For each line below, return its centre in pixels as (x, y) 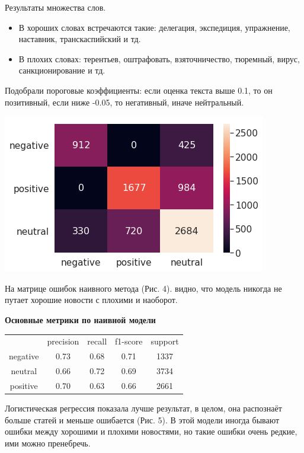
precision (63, 341)
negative (24, 356)
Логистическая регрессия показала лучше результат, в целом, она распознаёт (143, 408)
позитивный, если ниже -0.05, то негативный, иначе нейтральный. (124, 102)
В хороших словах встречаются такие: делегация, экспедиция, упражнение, (154, 27)
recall (97, 341)
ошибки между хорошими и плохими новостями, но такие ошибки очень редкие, (151, 431)
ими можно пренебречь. (48, 443)
